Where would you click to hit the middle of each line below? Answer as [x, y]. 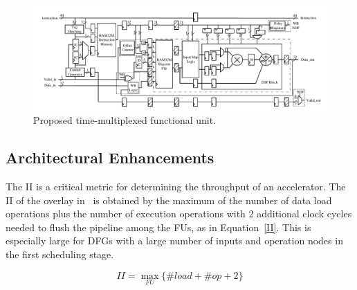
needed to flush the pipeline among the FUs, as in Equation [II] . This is [158, 227]
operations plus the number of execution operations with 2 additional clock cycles [179, 214]
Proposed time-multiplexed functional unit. [125, 120]
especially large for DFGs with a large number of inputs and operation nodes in [174, 241]
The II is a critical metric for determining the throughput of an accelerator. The [176, 186]
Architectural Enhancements [110, 157]
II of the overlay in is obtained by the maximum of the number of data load [169, 200]
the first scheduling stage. [60, 254]
